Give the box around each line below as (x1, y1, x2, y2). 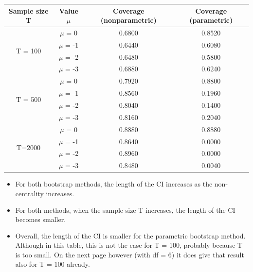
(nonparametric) (100, 15, 157, 25)
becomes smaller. (15, 214, 66, 224)
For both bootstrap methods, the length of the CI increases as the (15, 179, 213, 189)
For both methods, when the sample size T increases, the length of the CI (15, 204, 235, 215)
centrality (15, 188, 44, 198)
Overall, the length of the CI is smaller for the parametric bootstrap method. (15, 230, 246, 240)
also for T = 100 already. (15, 259, 90, 269)
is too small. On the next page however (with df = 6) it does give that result (15, 249, 244, 259)
